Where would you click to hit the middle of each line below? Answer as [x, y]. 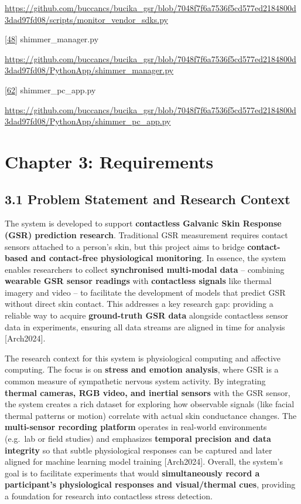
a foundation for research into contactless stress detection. [109, 495]
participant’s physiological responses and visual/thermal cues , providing [150, 484]
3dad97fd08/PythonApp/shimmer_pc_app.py [88, 121]
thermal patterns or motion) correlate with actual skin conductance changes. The [151, 415]
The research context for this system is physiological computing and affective [143, 358]
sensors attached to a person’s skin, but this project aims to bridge [125, 246]
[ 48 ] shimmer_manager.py [52, 39]
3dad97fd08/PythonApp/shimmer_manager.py [89, 70]
